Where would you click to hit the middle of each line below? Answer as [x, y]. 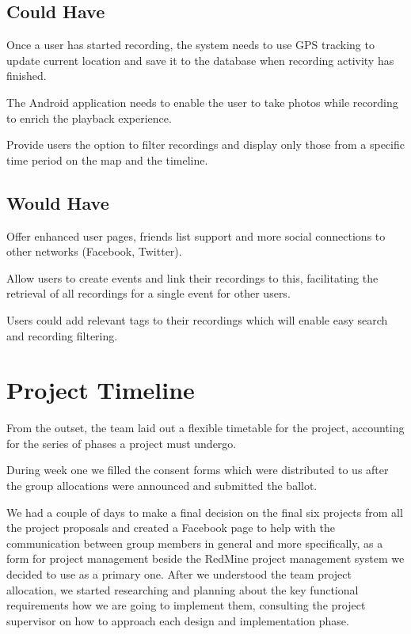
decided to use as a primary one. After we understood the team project [179, 574]
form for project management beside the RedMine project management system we [205, 558]
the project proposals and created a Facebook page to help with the [171, 528]
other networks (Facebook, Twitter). [94, 251]
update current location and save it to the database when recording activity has [200, 60]
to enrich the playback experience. [89, 118]
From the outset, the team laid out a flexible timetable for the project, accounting [205, 428]
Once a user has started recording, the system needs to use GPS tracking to [190, 45]
